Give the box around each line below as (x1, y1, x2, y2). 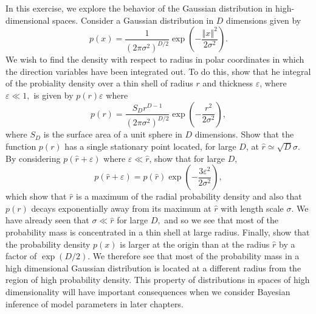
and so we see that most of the (164, 214, 278, 226)
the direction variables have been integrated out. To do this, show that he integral (5, 65, 311, 77)
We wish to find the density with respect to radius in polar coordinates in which (5, 53, 304, 66)
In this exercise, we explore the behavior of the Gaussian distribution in (5, 2, 273, 14)
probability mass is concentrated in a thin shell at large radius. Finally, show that (5, 226, 310, 238)
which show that (5, 190, 67, 203)
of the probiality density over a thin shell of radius (5, 77, 193, 89)
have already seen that (5, 214, 89, 226)
